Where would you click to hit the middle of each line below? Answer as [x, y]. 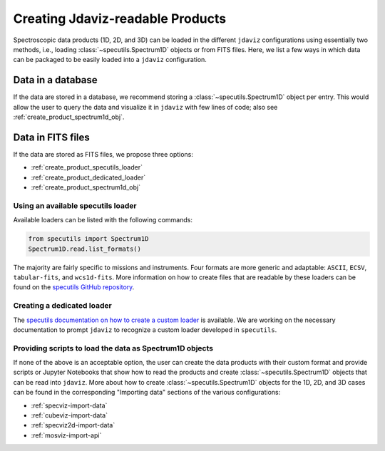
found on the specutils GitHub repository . [74, 287]
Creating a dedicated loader [62, 306]
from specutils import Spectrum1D [88, 239]
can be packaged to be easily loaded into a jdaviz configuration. [110, 60]
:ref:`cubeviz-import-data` [70, 415]
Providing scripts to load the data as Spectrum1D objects [113, 348]
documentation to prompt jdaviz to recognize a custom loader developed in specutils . [145, 330]
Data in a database [55, 80]
